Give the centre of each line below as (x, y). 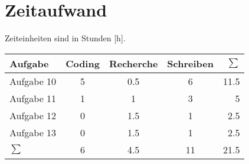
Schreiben (190, 63)
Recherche (133, 63)
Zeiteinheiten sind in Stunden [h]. (65, 38)
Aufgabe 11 (33, 98)
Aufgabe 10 (33, 81)
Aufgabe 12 (33, 115)
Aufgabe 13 (33, 132)
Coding (83, 63)
